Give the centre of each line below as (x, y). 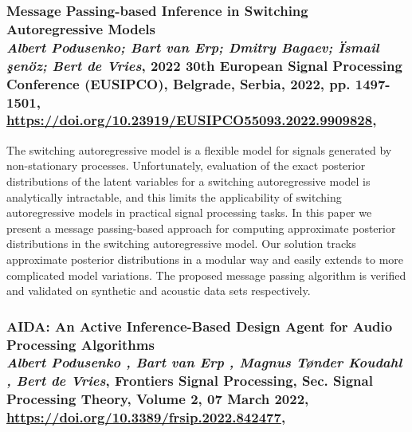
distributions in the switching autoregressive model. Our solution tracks (181, 243)
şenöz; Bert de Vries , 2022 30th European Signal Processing (204, 65)
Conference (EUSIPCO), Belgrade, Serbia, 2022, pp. (179, 83)
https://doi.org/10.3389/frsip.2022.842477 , (146, 417)
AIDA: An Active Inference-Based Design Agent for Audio (200, 326)
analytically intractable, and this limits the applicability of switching (174, 196)
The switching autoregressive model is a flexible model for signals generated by (199, 149)
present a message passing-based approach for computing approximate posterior (201, 228)
